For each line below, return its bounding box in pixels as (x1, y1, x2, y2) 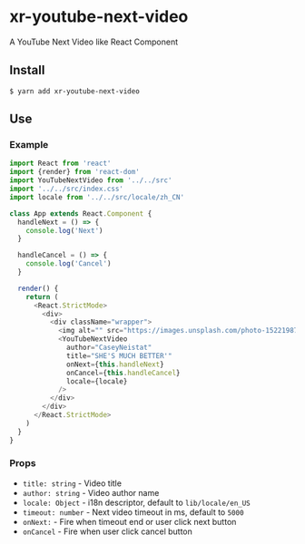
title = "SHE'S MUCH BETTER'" (66, 351, 172, 360)
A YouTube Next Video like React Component (9, 36, 179, 47)
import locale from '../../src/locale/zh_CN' (9, 192, 184, 201)
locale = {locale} (66, 376, 128, 386)
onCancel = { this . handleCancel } (66, 368, 181, 377)
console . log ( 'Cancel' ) (25, 259, 112, 268)
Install (9, 63, 45, 78)
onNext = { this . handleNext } (66, 360, 165, 369)
